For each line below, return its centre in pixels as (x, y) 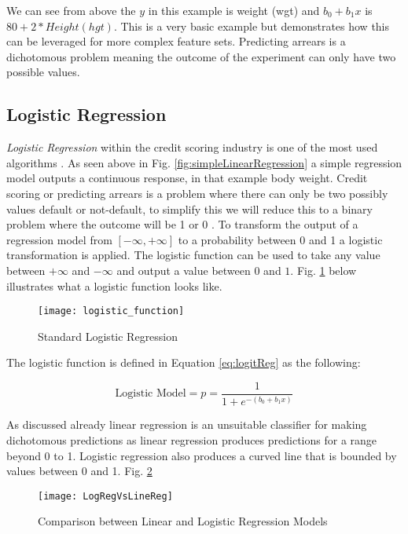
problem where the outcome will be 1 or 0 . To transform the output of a (182, 224)
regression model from (59, 239)
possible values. (43, 72)
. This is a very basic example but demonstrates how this (252, 26)
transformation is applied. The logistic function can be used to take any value (193, 255)
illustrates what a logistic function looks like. (114, 285)
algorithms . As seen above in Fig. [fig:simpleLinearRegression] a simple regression (204, 162)
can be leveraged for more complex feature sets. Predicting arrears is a (176, 41)
